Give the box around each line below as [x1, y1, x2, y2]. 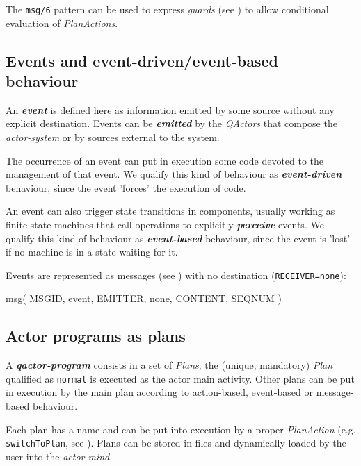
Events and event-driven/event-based [6, 49, 279, 71]
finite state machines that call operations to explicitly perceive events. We [6, 217, 324, 231]
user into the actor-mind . [6, 449, 113, 463]
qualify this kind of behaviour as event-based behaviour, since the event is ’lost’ [6, 231, 351, 245]
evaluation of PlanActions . [6, 15, 118, 30]
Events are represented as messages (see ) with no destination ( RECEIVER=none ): [6, 267, 346, 282]
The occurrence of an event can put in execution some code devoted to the [6, 153, 324, 167]
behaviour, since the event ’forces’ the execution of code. [6, 180, 246, 194]
